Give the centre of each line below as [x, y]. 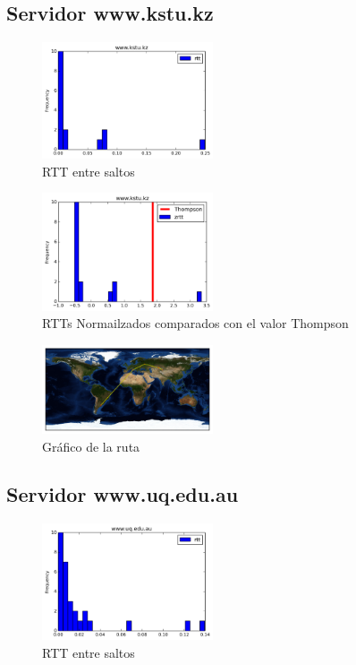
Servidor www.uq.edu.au [123, 494]
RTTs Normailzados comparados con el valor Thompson [195, 323]
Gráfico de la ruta [91, 446]
